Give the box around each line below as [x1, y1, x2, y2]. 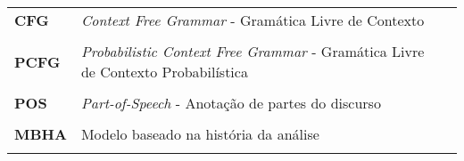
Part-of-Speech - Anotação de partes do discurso [80, 93, 381, 113]
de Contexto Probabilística [80, 61, 248, 82]
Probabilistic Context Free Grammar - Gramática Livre [80, 41, 425, 61]
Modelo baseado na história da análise [80, 124, 319, 144]
